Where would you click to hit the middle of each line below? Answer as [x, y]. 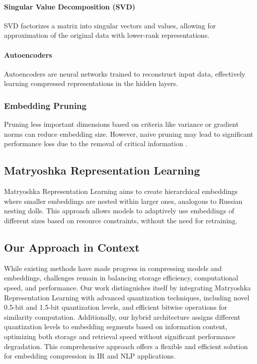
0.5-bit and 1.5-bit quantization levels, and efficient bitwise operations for [116, 307]
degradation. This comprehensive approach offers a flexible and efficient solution [126, 346]
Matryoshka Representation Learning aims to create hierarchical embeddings [121, 191]
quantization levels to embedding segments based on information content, [116, 326]
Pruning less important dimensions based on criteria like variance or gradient [122, 124]
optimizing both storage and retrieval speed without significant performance [120, 336]
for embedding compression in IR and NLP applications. [90, 356]
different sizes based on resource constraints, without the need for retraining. [121, 220]
